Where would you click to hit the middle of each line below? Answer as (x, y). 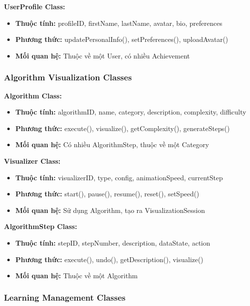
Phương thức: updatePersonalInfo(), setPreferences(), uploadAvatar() (122, 39)
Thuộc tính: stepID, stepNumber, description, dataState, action (113, 242)
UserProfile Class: (35, 6)
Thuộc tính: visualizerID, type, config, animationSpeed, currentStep (119, 177)
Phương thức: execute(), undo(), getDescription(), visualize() (109, 259)
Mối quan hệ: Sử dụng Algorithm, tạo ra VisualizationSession (110, 210)
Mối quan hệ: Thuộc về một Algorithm (76, 276)
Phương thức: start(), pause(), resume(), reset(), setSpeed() (107, 194)
